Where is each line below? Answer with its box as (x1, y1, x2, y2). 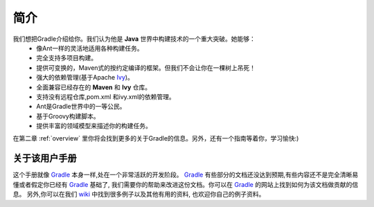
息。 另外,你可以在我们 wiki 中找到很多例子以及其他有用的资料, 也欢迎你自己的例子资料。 (12, 190, 265, 199)
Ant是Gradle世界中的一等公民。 (36, 102, 126, 111)
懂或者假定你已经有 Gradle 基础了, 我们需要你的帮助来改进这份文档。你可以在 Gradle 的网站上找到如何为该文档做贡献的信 (12, 180, 359, 188)
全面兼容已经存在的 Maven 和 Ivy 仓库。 (36, 83, 152, 91)
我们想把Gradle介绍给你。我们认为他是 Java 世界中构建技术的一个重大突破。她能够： (12, 35, 256, 43)
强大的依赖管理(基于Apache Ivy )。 (36, 73, 134, 82)
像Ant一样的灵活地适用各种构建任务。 (36, 44, 143, 52)
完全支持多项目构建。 (36, 54, 97, 62)
